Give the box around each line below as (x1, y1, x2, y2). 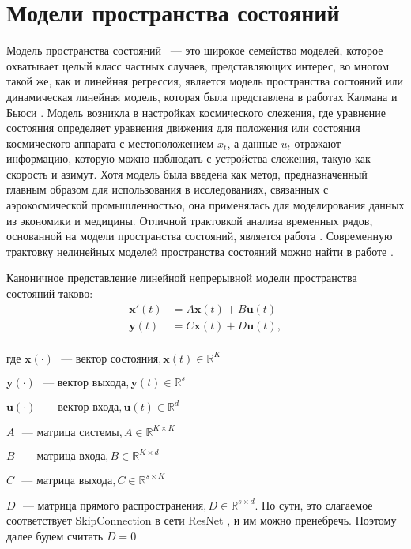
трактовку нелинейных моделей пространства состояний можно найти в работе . (6, 243, 394, 259)
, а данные (227, 134, 277, 151)
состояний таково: (6, 285, 93, 302)
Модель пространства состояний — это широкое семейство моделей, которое (6, 42, 383, 58)
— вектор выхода (43, 377, 126, 389)
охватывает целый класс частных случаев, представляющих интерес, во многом (6, 57, 390, 73)
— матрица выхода (21, 475, 113, 487)
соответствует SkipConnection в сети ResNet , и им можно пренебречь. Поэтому (6, 512, 397, 528)
